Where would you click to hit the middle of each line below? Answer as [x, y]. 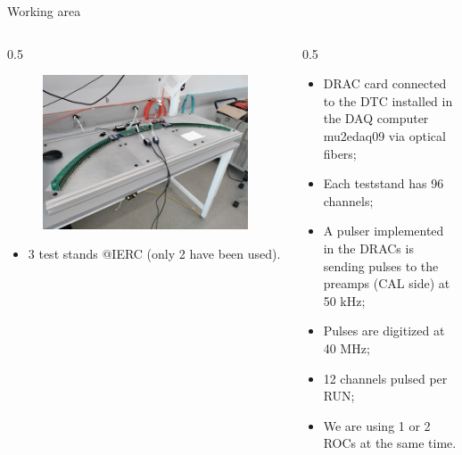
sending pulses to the [381, 265]
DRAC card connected [385, 83]
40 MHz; [346, 347]
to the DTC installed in [388, 100]
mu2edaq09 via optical [384, 135]
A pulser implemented [384, 231]
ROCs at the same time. [390, 443]
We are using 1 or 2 [377, 425]
